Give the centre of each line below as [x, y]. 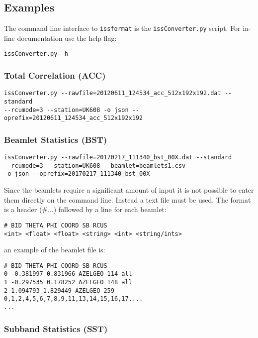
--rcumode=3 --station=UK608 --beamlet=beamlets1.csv [95, 166]
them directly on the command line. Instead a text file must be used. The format [128, 199]
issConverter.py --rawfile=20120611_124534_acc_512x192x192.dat [113, 93]
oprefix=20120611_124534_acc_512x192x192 [74, 118]
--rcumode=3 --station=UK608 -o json [66, 110]
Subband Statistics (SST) [56, 328]
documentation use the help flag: [67, 38]
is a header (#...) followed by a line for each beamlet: [85, 209]
